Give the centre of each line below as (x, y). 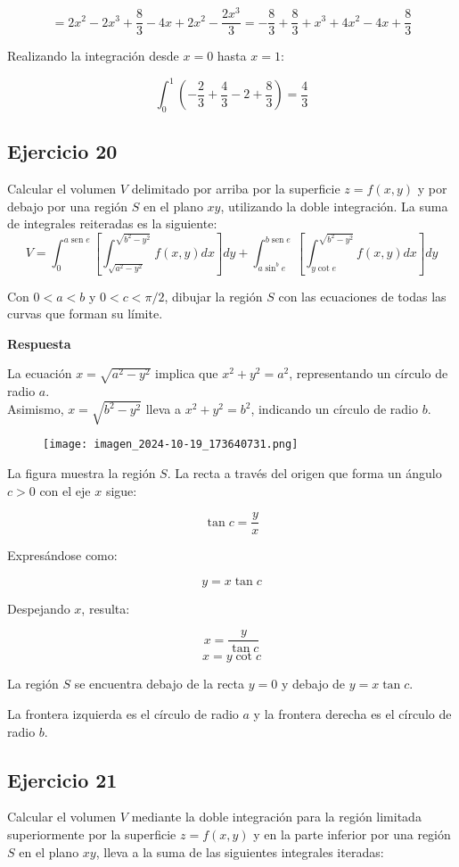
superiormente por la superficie (92, 834)
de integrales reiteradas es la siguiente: (112, 223)
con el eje (65, 490)
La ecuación (40, 373)
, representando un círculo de (369, 373)
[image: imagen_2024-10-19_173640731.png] (171, 445)
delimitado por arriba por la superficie (236, 189)
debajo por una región (68, 206)
